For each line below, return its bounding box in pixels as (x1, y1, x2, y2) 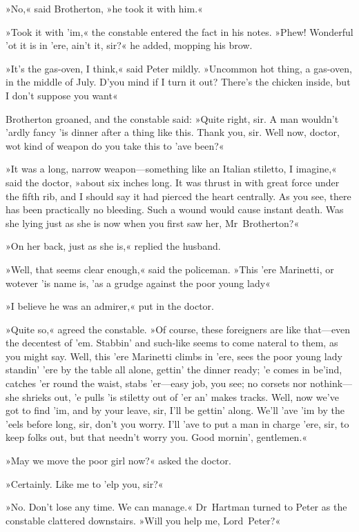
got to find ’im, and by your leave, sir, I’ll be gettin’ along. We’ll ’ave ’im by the (6, 403, 345, 417)
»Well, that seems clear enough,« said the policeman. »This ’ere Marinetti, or (6, 262, 334, 276)
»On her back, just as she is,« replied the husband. (6, 239, 221, 253)
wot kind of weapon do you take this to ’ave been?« (6, 138, 224, 152)
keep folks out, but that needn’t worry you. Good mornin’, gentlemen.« (6, 430, 308, 444)
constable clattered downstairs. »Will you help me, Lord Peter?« (6, 513, 281, 527)
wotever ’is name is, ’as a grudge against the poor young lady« (6, 275, 271, 290)
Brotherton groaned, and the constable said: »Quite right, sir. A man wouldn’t (6, 111, 339, 126)
